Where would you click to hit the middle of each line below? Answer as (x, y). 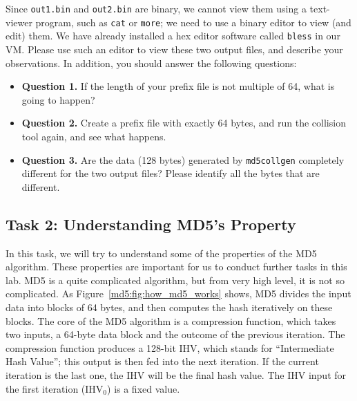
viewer (19, 22)
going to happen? (58, 99)
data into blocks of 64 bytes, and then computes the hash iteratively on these (169, 307)
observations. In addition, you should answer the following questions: (151, 63)
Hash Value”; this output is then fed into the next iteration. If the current (162, 361)
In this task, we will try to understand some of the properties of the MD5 (161, 253)
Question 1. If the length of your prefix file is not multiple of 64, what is (178, 86)
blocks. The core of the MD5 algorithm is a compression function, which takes (171, 320)
